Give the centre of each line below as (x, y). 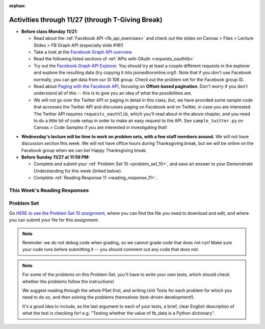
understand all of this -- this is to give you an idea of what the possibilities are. (113, 93)
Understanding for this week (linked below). (78, 171)
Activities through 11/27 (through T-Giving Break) (86, 20)
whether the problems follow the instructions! (68, 281)
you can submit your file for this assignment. (54, 220)
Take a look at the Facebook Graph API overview (83, 52)
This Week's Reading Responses (49, 190)
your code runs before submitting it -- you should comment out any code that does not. (111, 250)
